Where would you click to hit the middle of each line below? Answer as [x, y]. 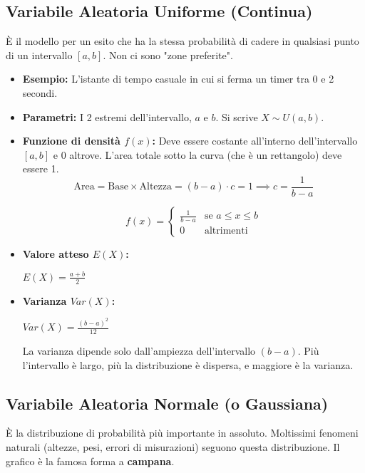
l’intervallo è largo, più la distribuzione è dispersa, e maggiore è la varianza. [188, 364]
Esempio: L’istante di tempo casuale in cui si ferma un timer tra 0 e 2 [178, 79]
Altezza [156, 187]
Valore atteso [56, 254]
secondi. [40, 92]
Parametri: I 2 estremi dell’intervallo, [107, 116]
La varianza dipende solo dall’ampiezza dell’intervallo [139, 351]
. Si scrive [237, 116]
